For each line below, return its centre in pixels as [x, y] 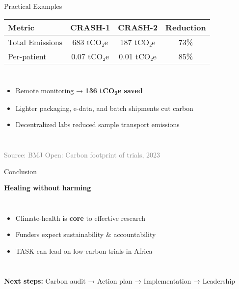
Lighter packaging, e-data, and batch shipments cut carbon [104, 108]
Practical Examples [33, 6]
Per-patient [27, 56]
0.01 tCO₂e [138, 56]
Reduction [186, 27]
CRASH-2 [138, 27]
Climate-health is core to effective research [80, 218]
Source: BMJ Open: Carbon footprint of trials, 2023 [82, 154]
